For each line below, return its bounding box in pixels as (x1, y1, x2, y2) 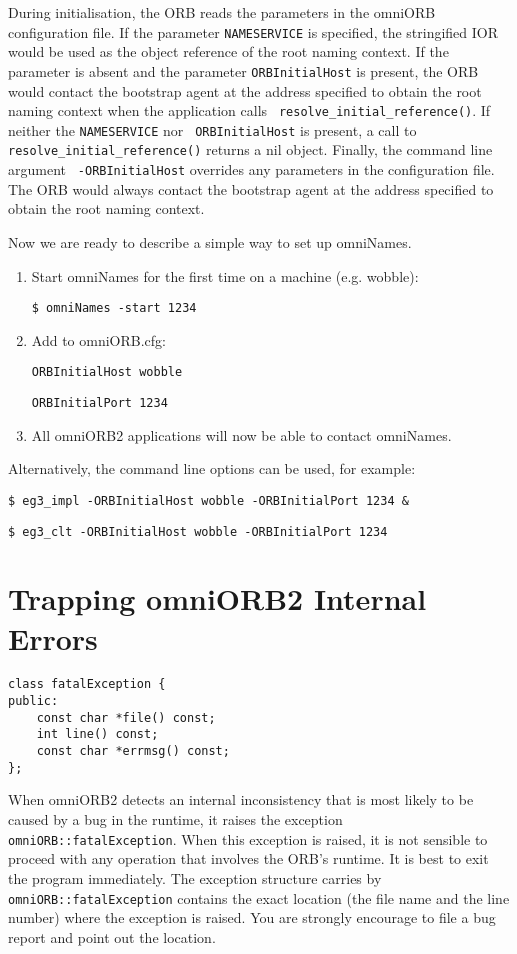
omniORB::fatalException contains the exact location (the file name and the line (8, 887, 510, 908)
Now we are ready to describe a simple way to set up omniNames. (8, 231, 412, 252)
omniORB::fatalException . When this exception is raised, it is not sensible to (8, 828, 488, 849)
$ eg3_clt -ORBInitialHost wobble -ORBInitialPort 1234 (8, 524, 388, 539)
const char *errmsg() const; (36, 744, 230, 759)
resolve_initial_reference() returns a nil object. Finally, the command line (8, 139, 493, 160)
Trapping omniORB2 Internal (8, 578, 427, 619)
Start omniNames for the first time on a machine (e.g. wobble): (31, 265, 419, 286)
